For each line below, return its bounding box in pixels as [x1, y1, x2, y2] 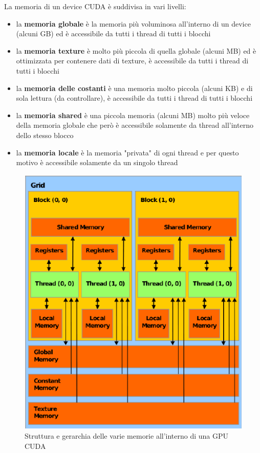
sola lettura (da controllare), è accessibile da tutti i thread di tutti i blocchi [16, 93, 253, 103]
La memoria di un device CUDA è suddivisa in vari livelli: [4, 1, 186, 11]
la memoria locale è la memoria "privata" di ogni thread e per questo [16, 147, 239, 157]
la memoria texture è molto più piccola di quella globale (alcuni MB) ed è [16, 45, 256, 56]
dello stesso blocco [16, 129, 74, 140]
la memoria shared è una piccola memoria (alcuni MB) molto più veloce [16, 109, 250, 120]
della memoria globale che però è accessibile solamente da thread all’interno [16, 120, 253, 130]
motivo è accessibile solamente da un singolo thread [16, 157, 178, 168]
